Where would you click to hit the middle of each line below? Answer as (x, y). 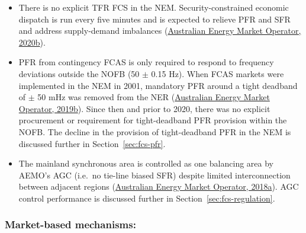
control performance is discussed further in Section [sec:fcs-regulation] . (147, 198)
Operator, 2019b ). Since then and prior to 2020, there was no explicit (144, 108)
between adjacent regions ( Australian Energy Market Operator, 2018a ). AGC (159, 186)
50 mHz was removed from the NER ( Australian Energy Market (154, 97)
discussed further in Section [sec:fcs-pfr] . (92, 143)
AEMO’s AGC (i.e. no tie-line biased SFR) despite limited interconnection (154, 175)
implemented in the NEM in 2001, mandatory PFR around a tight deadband (158, 85)
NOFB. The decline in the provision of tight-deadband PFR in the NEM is (155, 131)
